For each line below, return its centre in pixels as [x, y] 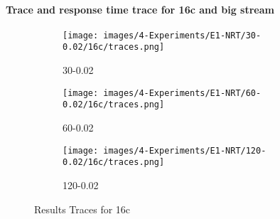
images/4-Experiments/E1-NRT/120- [185, 150]
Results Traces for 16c [82, 209]
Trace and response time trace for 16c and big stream [140, 9]
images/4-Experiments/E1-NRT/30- [182, 35]
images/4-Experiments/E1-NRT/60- [182, 93]
